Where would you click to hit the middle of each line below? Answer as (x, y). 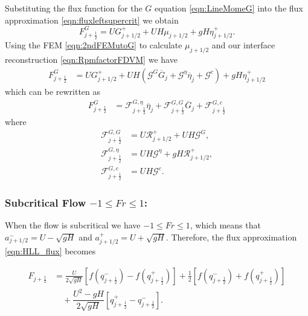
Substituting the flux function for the (74, 8)
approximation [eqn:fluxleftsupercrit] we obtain (92, 20)
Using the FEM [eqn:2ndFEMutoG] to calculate (94, 45)
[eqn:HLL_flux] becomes (50, 251)
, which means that (225, 225)
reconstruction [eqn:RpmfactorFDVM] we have (91, 60)
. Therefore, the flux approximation (231, 237)
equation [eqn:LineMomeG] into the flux (229, 8)
